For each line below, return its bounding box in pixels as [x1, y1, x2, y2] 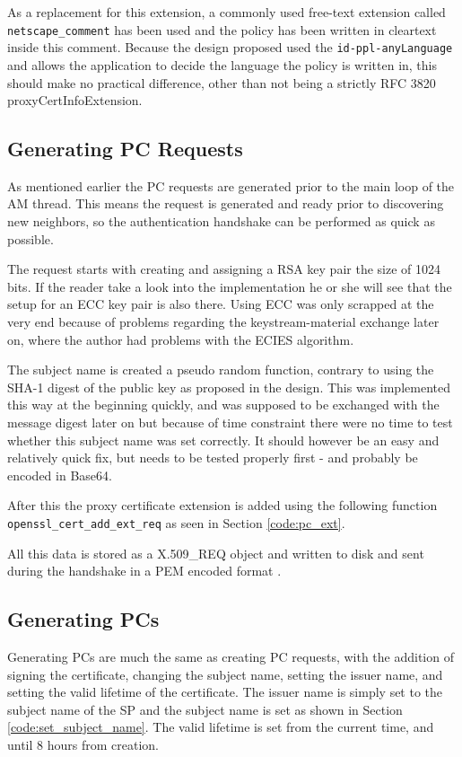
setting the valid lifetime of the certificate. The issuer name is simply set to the [7, 682, 443, 701]
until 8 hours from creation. [7, 735, 159, 753]
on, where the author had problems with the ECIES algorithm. [7, 330, 354, 348]
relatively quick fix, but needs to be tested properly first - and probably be [7, 448, 418, 467]
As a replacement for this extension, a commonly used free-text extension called [7, 3, 446, 21]
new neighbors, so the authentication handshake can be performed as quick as [7, 212, 435, 231]
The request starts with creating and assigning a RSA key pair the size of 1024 [7, 260, 440, 278]
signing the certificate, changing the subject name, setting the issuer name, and [7, 665, 443, 683]
